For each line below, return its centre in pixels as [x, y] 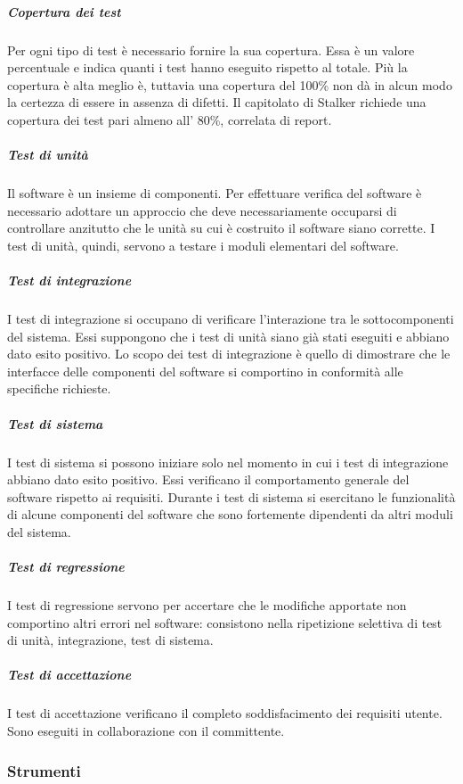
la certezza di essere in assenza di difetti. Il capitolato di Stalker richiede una [217, 102]
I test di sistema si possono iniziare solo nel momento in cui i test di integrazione [228, 462]
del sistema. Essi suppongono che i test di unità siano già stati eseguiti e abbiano [228, 336]
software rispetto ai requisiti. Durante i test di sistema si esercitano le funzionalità [231, 496]
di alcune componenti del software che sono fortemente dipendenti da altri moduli [230, 514]
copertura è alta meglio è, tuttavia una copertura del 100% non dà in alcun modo [230, 84]
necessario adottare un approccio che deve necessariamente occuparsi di [202, 210]
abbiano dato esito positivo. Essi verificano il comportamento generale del [208, 479]
